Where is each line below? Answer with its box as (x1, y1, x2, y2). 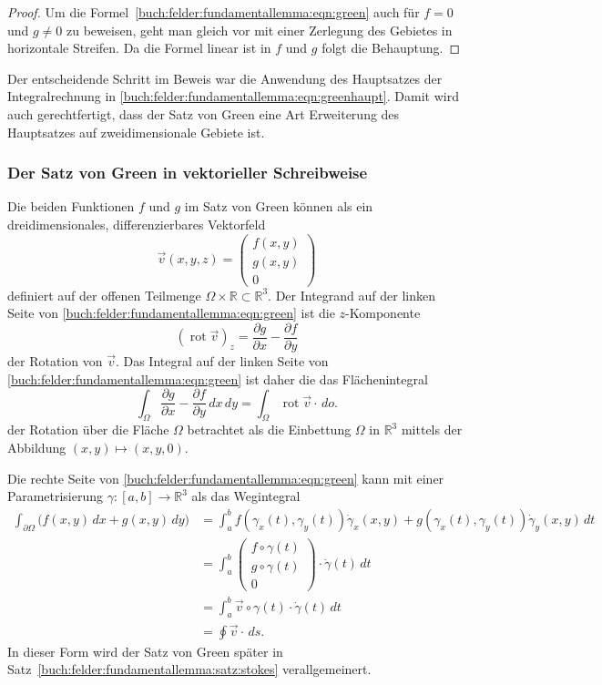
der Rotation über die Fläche (7, 420, 169, 439)
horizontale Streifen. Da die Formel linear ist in (7, 38, 271, 57)
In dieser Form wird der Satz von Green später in (7, 641, 283, 660)
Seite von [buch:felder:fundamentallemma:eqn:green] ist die (7, 303, 335, 322)
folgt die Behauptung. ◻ (321, 38, 461, 57)
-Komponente (345, 303, 421, 322)
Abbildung (7, 438, 66, 457)
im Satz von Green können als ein (184, 197, 373, 216)
